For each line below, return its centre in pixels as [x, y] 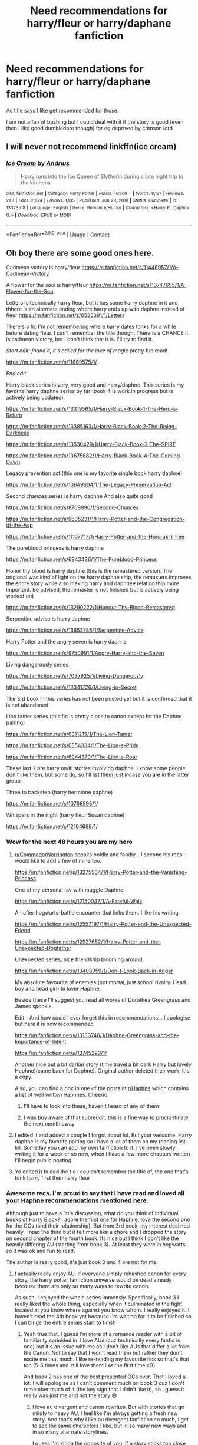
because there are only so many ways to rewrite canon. [82, 1286]
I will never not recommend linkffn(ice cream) [91, 146]
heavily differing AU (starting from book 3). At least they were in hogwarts [96, 1245]
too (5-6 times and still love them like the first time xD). [90, 1365]
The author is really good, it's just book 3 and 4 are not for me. [82, 1262]
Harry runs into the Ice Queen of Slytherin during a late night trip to [102, 176]
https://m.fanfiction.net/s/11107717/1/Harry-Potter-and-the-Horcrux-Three [95, 536]
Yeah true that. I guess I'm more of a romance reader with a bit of [103, 1334]
